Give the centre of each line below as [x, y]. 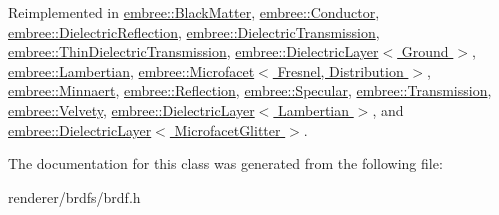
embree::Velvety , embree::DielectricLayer [131, 109]
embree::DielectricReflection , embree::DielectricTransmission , [194, 31]
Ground [425, 51]
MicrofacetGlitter [227, 129]
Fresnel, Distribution [340, 70]
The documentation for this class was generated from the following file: [225, 163]
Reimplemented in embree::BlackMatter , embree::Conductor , [194, 12]
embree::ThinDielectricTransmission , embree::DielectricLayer [193, 51]
